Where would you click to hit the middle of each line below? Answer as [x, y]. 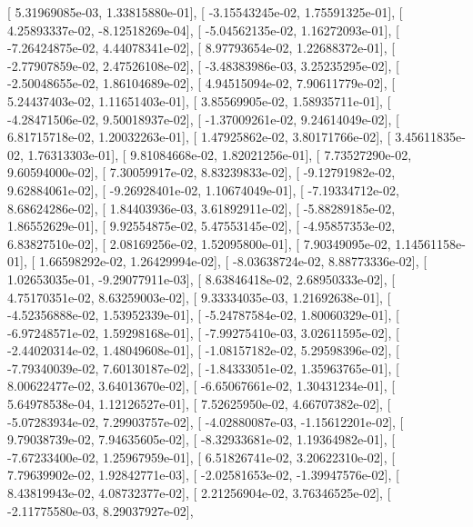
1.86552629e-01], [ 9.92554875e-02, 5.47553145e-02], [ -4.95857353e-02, [201, 226]
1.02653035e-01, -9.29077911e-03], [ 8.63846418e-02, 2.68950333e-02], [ [201, 278]
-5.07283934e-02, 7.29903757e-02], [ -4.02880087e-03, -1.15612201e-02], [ [206, 421]
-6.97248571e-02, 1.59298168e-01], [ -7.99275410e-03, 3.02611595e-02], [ [203, 332]
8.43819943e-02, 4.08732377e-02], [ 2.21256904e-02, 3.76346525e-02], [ [199, 493]
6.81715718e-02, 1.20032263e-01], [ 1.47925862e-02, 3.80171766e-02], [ [199, 137]
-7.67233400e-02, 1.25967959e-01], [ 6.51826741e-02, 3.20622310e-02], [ [201, 457]
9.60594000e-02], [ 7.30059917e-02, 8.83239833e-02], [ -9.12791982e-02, [201, 172]
